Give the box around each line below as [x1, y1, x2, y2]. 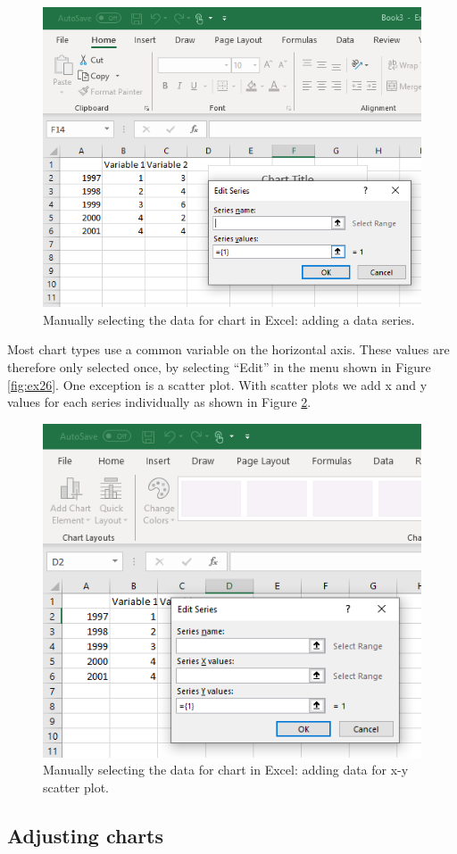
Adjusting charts [7, 821, 164, 849]
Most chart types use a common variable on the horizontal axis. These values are [7, 340, 450, 359]
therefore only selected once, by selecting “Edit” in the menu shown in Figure [7, 358, 431, 376]
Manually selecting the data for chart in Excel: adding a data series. [43, 310, 415, 328]
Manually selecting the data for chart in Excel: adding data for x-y [43, 760, 409, 779]
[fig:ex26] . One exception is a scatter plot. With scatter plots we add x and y [7, 375, 428, 394]
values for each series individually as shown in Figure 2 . [7, 393, 312, 411]
